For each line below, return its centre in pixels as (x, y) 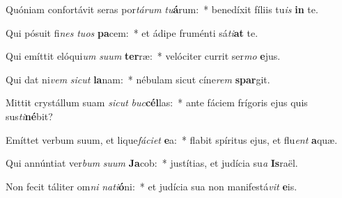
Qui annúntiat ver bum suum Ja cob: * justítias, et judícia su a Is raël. (152, 163)
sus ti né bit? (29, 116)
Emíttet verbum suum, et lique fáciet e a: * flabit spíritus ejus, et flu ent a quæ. (172, 139)
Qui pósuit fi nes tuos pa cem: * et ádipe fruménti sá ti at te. (132, 32)
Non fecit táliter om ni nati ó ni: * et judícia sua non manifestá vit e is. (151, 186)
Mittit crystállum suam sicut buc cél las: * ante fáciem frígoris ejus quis (157, 102)
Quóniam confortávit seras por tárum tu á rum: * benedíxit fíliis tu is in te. (162, 9)
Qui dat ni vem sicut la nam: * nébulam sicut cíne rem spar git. (138, 79)
